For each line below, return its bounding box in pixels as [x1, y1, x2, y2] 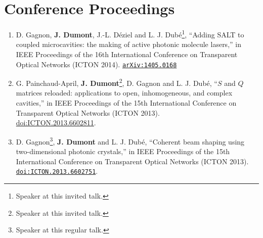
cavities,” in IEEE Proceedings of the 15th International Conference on [16, 98, 237, 108]
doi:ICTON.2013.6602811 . [16, 117, 96, 128]
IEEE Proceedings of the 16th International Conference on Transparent [16, 49, 238, 59]
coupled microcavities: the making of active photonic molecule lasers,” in [16, 39, 241, 50]
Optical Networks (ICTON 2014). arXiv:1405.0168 [16, 59, 177, 69]
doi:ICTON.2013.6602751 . [16, 166, 98, 176]
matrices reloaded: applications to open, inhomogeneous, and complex [16, 87, 233, 98]
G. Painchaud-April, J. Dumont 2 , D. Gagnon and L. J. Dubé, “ [16, 76, 217, 88]
